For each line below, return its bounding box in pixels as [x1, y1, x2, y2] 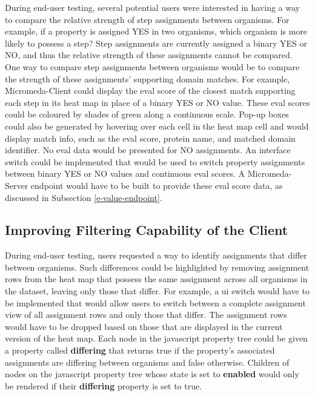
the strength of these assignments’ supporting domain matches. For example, [5, 72, 290, 85]
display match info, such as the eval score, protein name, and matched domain [5, 131, 296, 144]
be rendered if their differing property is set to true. [5, 379, 202, 392]
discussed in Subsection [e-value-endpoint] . [5, 191, 162, 203]
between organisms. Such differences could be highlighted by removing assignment [5, 260, 310, 273]
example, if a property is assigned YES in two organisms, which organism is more [5, 25, 308, 38]
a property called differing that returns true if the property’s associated [5, 344, 275, 357]
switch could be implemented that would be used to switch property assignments [5, 155, 305, 168]
